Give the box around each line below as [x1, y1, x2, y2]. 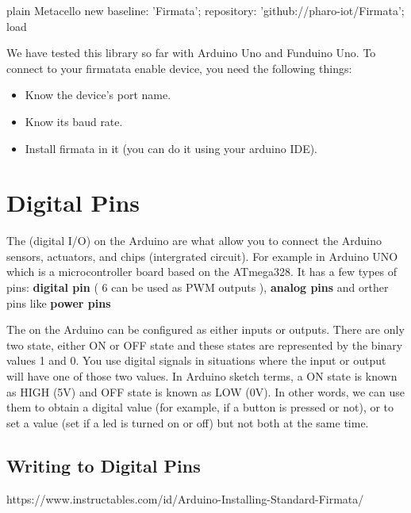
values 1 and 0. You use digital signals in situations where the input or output [6, 352, 386, 369]
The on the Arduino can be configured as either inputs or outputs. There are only [6, 321, 405, 338]
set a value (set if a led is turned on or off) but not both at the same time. [6, 414, 369, 431]
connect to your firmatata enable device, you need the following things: [6, 59, 352, 76]
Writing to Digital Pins [6, 453, 201, 477]
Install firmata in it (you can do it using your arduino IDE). [25, 140, 318, 156]
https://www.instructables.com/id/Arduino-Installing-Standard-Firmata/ [6, 490, 364, 507]
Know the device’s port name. [25, 86, 171, 103]
